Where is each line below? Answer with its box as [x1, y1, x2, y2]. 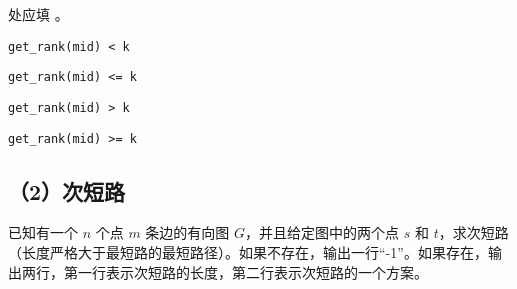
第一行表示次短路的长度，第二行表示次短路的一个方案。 [63, 261, 428, 282]
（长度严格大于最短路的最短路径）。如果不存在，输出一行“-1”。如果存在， [8, 242, 488, 263]
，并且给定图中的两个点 [245, 222, 400, 243]
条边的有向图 [145, 222, 230, 243]
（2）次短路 [8, 175, 126, 206]
